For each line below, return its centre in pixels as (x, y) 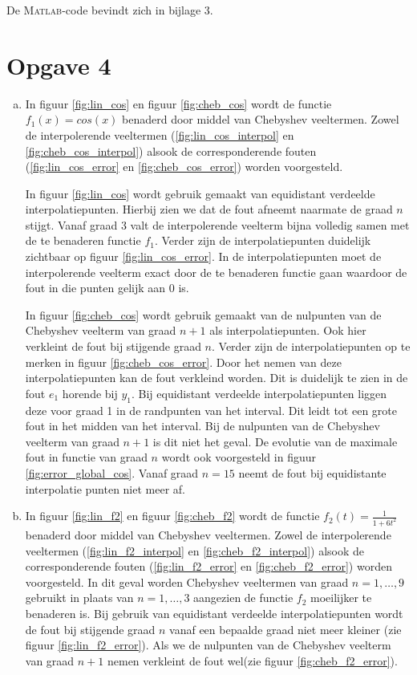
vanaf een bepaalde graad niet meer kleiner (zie (285, 629)
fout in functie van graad (86, 457)
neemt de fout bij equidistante (312, 472)
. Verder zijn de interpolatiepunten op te (311, 346)
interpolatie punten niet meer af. (105, 488)
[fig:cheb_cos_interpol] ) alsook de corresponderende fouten (171, 150)
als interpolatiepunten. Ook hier (288, 330)
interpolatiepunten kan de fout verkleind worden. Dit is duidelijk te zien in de (217, 378)
